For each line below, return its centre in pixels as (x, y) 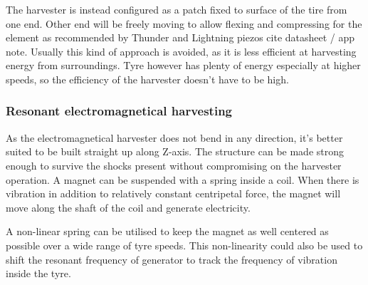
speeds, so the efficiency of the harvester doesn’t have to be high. (147, 79)
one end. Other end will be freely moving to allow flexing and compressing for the (184, 23)
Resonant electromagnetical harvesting (119, 111)
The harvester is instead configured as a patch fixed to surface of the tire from (177, 9)
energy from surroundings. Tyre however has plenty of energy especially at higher (183, 65)
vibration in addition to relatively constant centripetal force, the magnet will (173, 193)
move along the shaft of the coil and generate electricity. (128, 207)
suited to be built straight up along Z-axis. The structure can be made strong (175, 151)
